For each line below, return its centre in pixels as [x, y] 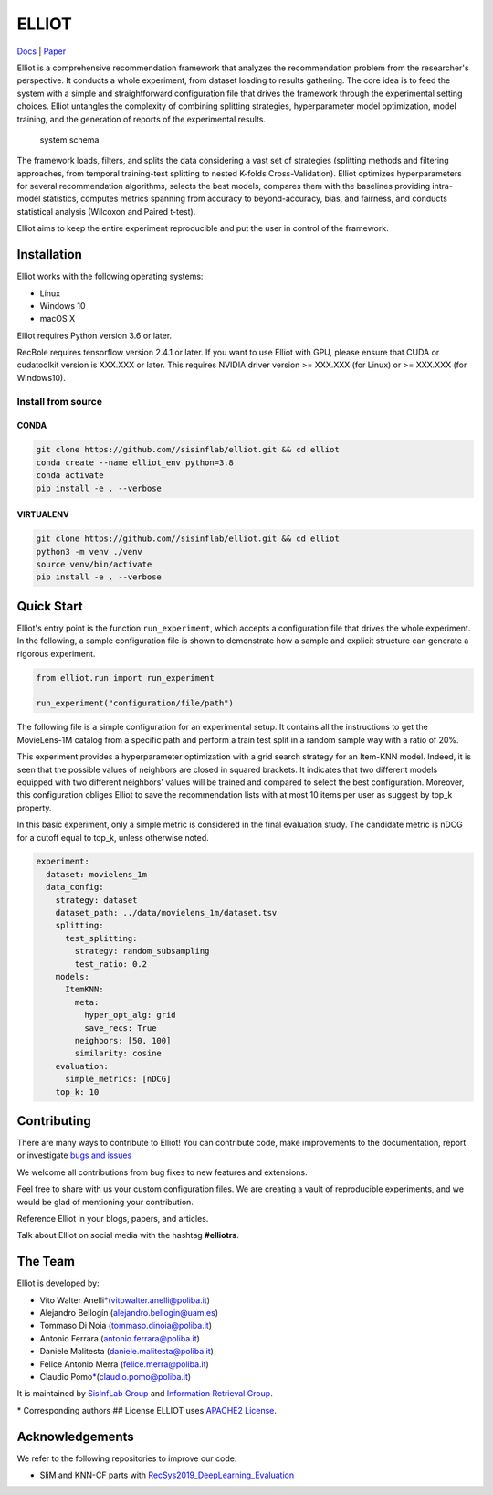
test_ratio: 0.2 [111, 964]
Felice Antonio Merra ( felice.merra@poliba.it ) [124, 1364]
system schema [69, 139]
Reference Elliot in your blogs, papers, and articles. [113, 1218]
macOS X [58, 319]
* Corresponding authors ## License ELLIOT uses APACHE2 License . [147, 1410]
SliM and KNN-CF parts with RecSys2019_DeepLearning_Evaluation [167, 1475]
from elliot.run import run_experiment [125, 678]
